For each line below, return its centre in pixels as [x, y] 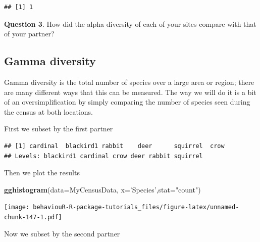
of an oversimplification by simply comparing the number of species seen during [127, 102]
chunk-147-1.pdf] [33, 217]
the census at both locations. [49, 111]
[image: [17, 207]
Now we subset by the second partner [62, 233]
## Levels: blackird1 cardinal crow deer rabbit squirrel [103, 156]
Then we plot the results [42, 173]
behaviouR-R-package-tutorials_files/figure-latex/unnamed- [136, 207]
